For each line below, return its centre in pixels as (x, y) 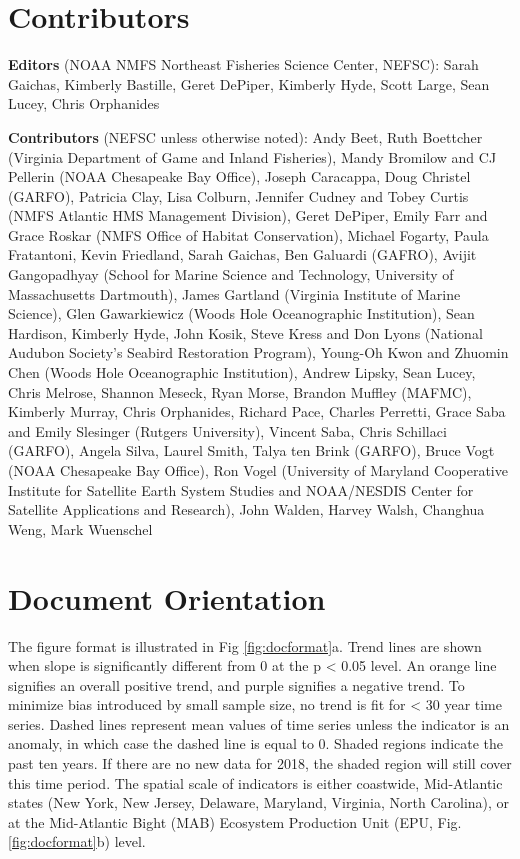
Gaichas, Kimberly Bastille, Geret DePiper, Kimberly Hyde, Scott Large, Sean (249, 83)
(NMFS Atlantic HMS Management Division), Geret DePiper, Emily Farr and (248, 215)
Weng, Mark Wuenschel (80, 528)
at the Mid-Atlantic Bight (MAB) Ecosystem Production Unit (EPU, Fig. (235, 821)
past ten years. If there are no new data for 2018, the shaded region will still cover (260, 763)
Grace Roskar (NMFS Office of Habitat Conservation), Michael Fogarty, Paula (248, 234)
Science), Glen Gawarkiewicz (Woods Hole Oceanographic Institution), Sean (241, 313)
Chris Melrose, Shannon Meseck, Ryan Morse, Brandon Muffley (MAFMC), (240, 391)
